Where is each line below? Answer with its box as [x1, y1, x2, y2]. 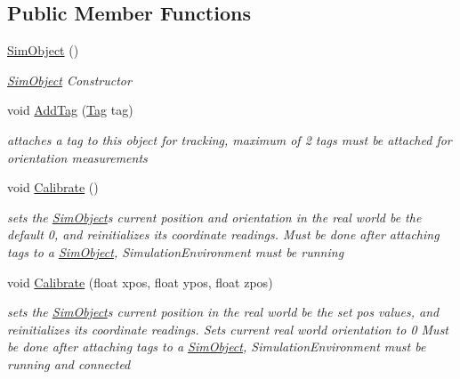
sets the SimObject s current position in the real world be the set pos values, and [7, 302, 440, 321]
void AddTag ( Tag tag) [7, 101, 133, 119]
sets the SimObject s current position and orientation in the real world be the [7, 207, 422, 226]
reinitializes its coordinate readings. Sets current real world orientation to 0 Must [7, 319, 449, 338]
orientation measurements [7, 148, 148, 166]
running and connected [7, 354, 131, 373]
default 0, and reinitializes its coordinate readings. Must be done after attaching [7, 225, 440, 244]
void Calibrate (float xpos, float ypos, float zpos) [7, 272, 273, 291]
